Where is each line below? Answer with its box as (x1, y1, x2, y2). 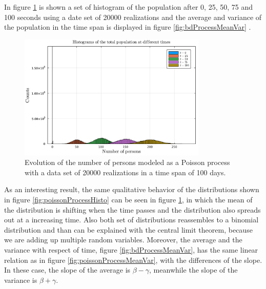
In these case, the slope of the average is (4, 264, 131, 275)
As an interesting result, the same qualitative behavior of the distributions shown (4, 184, 259, 195)
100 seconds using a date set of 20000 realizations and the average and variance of (4, 11, 262, 22)
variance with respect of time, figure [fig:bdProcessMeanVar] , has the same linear (4, 244, 258, 255)
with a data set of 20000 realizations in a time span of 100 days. (25, 167, 226, 177)
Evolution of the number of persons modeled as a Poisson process (25, 157, 230, 168)
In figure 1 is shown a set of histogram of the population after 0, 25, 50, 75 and (4, 2, 253, 12)
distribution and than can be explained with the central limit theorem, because (4, 224, 253, 235)
